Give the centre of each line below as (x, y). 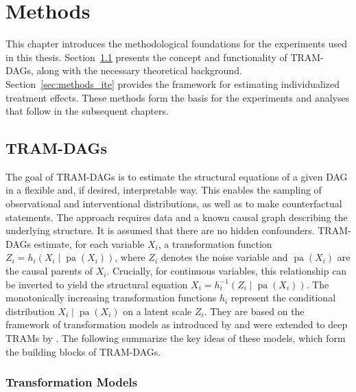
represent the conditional (283, 298)
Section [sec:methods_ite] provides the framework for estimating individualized (173, 83)
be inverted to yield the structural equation (97, 284)
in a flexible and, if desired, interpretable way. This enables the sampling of (164, 190)
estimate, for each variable (89, 243)
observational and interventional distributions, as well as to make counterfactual (174, 204)
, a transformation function (215, 243)
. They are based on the (254, 311)
